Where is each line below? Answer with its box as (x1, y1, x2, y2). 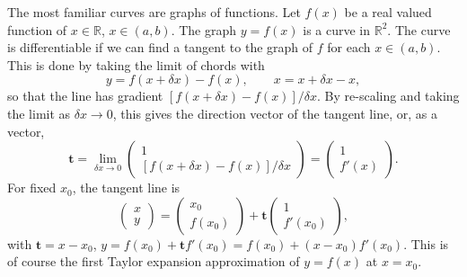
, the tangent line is (72, 178, 181, 197)
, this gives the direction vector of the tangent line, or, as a (112, 103, 437, 122)
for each (327, 38, 371, 57)
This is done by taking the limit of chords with (7, 55, 265, 74)
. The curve (387, 20, 451, 39)
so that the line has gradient (7, 86, 163, 105)
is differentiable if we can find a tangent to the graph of (7, 38, 313, 57)
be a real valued (344, 3, 432, 21)
